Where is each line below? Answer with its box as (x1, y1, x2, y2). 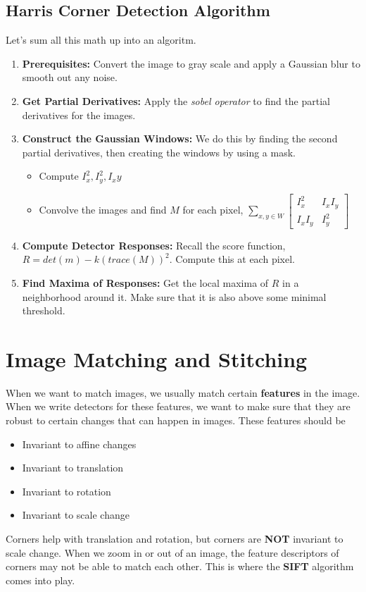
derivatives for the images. (22, 107, 136, 122)
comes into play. (6, 572, 75, 587)
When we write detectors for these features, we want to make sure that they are (6, 399, 351, 414)
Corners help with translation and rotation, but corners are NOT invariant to (6, 531, 343, 546)
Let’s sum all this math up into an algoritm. (6, 32, 196, 47)
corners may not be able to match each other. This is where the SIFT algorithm (6, 559, 354, 574)
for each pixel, (182, 202, 244, 217)
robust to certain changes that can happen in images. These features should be (6, 413, 346, 428)
